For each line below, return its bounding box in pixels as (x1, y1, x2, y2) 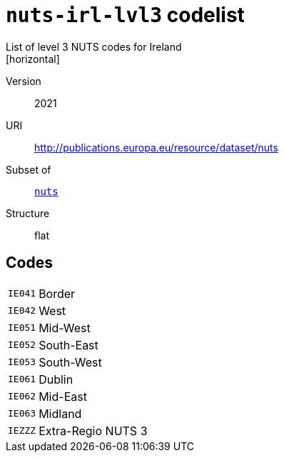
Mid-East (39, 389, 87, 404)
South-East (39, 337, 98, 352)
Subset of (6, 163, 51, 176)
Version (6, 74, 41, 87)
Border (39, 286, 76, 301)
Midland (39, 406, 82, 421)
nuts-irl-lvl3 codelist (6, 3, 245, 27)
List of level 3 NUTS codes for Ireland (6, 40, 182, 53)
